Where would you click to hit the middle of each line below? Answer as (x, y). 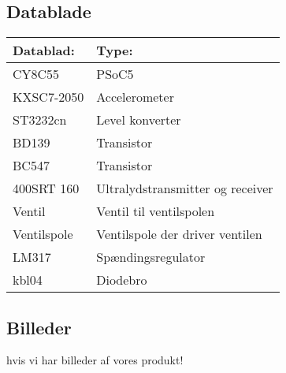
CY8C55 (36, 74)
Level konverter (139, 120)
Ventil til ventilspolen (156, 211)
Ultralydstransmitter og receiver (185, 188)
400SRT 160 (46, 188)
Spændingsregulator (151, 257)
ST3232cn (40, 120)
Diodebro (122, 280)
